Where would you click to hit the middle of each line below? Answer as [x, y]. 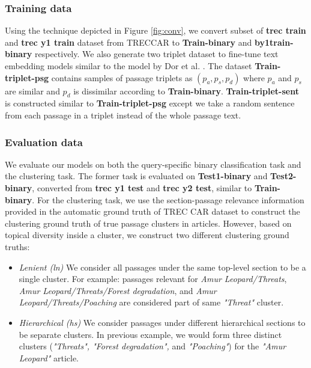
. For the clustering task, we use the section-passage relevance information [168, 199]
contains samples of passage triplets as [122, 77]
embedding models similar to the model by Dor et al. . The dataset [128, 66]
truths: [17, 246]
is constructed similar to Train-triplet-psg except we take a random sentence [150, 103]
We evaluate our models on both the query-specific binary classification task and [153, 164]
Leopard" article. [49, 357]
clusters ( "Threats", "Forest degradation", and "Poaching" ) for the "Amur [152, 346]
